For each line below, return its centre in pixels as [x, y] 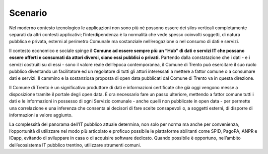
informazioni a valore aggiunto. [41, 115]
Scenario [28, 13]
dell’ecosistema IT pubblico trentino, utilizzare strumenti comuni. [75, 145]
